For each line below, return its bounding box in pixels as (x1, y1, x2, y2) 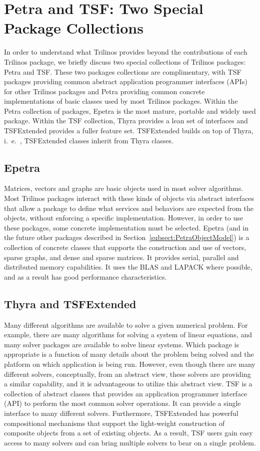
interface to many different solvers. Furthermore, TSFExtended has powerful (4, 407, 238, 418)
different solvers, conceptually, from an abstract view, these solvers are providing (4, 368, 251, 379)
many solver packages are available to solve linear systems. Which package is (4, 339, 239, 349)
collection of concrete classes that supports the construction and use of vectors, (4, 242, 246, 253)
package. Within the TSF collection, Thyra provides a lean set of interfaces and (4, 115, 248, 126)
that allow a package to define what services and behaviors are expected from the (4, 202, 253, 213)
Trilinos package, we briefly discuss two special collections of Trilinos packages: (4, 56, 245, 67)
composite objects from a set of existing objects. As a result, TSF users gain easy (4, 427, 253, 438)
